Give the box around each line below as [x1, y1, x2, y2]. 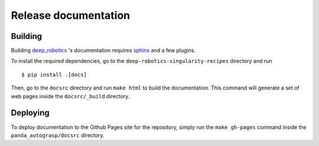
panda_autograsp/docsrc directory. [11, 131, 105, 138]
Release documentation [11, 9, 130, 22]
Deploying [11, 108, 50, 118]
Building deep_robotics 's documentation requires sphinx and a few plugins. [11, 47, 196, 54]
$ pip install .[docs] [21, 71, 87, 78]
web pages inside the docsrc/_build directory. [11, 92, 130, 99]
